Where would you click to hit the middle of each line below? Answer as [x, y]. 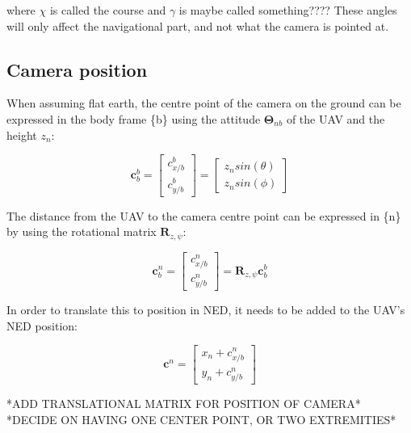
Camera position [77, 69]
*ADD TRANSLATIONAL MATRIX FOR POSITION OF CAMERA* [184, 403]
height [22, 135]
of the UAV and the [336, 118]
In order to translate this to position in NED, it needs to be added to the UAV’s [206, 310]
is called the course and [108, 10]
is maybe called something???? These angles [288, 10]
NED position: [42, 325]
